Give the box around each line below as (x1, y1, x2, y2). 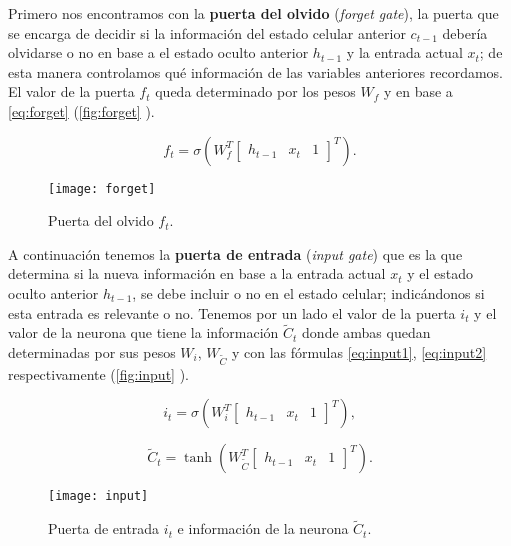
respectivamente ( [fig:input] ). (8, 363, 189, 384)
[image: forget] (48, 181, 156, 196)
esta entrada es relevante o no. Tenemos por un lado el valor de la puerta (8, 302, 456, 323)
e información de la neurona (177, 518, 349, 539)
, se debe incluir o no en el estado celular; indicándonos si (132, 283, 485, 303)
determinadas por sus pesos (8, 342, 176, 362)
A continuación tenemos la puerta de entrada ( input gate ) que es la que (8, 243, 463, 264)
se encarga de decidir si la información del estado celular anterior (8, 22, 406, 43)
